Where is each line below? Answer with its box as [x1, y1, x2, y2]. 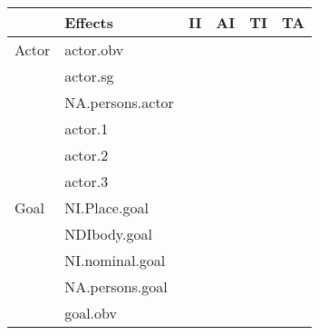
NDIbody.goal [64, 223, 152, 244]
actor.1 [64, 118, 109, 139]
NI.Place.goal [64, 197, 149, 218]
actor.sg [64, 65, 114, 86]
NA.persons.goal [64, 276, 168, 297]
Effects [64, 12, 114, 33]
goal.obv [64, 302, 117, 323]
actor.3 [64, 171, 109, 192]
